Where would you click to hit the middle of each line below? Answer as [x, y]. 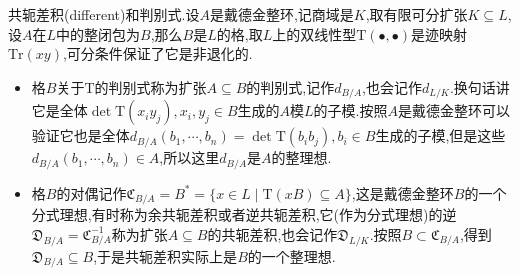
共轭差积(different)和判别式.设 [104, 14]
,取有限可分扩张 [416, 14]
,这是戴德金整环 [402, 192]
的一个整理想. [291, 255]
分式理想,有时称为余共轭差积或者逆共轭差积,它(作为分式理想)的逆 [244, 214]
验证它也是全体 [80, 135]
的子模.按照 [350, 110]
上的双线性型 [314, 33]
